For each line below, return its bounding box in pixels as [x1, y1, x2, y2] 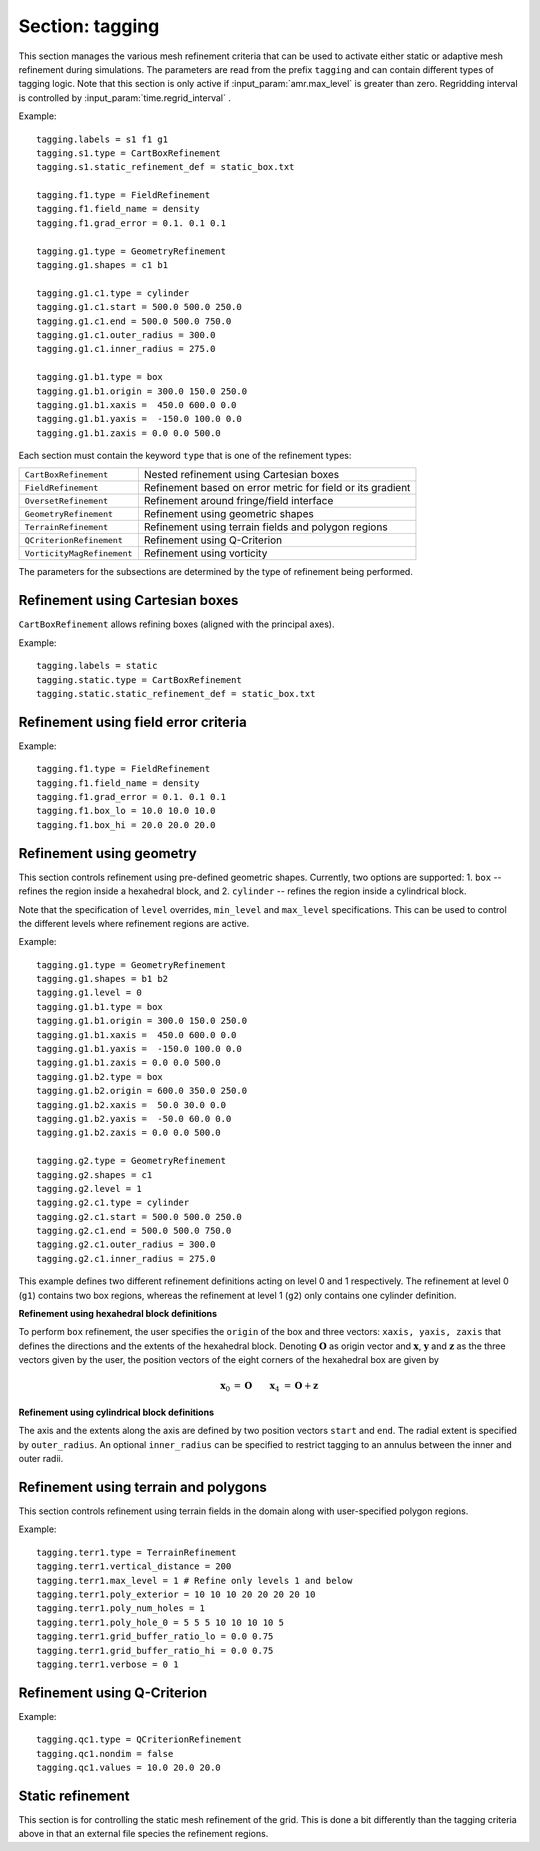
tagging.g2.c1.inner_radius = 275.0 [36, 1253, 216, 1264]
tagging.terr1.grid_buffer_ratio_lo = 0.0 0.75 [36, 1631, 274, 1642]
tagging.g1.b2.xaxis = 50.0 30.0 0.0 [36, 1099, 227, 1110]
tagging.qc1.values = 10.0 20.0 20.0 [36, 1762, 222, 1774]
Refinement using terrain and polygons [18, 1478, 267, 1495]
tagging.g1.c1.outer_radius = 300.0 [36, 329, 216, 340]
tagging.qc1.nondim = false [36, 1748, 174, 1759]
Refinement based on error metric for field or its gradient [143, 481, 411, 495]
